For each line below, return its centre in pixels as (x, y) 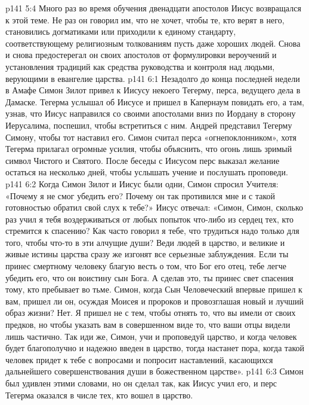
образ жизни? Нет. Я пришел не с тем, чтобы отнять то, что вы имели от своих (151, 313)
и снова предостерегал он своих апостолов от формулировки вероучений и (141, 55)
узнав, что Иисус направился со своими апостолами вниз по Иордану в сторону (151, 113)
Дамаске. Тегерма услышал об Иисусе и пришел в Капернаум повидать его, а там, (155, 101)
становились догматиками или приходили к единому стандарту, (121, 31)
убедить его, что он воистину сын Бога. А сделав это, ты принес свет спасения (149, 277)
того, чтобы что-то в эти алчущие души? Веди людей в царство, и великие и (145, 242)
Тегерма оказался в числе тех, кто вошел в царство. (99, 395)
